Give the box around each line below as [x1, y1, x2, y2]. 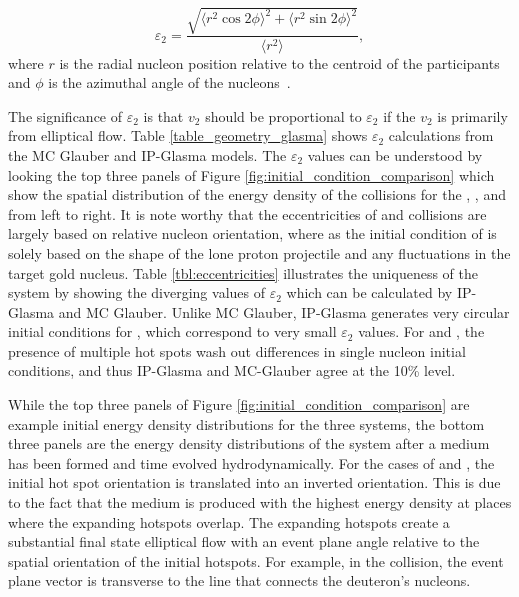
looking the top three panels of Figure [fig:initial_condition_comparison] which [8, 164, 495, 185]
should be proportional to [205, 105, 362, 126]
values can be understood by [307, 144, 483, 165]
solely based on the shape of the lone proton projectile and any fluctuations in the [8, 242, 511, 263]
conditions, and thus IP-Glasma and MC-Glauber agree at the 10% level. [8, 360, 456, 381]
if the [383, 105, 416, 126]
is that [143, 105, 184, 126]
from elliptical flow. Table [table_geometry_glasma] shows [8, 125, 368, 146]
